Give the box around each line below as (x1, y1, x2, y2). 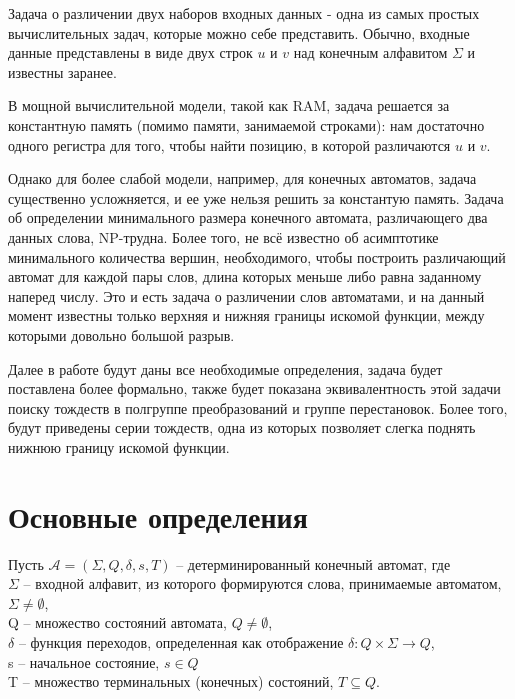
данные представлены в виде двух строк (8, 42, 253, 63)
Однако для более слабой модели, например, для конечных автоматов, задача (8, 168, 477, 189)
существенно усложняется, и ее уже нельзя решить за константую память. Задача (8, 187, 504, 208)
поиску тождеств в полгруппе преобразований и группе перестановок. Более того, (8, 397, 508, 418)
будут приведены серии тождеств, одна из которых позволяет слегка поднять (8, 417, 476, 438)
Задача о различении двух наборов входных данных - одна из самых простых (8, 3, 480, 23)
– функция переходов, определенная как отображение (18, 631, 344, 652)
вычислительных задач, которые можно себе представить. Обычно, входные (8, 22, 470, 43)
